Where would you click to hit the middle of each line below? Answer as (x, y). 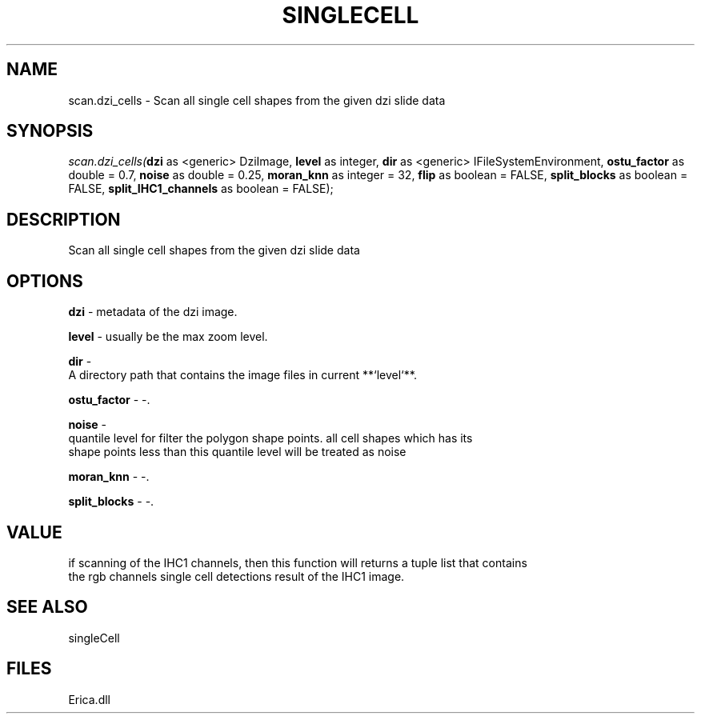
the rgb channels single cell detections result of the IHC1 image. (236, 576)
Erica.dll (89, 699)
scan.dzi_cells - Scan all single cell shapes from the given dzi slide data (257, 100)
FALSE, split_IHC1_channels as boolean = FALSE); (201, 189)
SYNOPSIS (50, 131)
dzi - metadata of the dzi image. (153, 312)
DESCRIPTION (64, 219)
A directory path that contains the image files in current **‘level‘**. (242, 375)
